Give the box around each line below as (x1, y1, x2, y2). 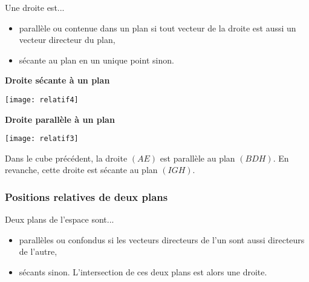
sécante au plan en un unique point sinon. (19, 53, 174, 66)
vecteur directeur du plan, (19, 33, 115, 46)
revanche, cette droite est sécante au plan (5, 163, 158, 176)
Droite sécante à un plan (5, 74, 110, 87)
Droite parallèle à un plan (5, 113, 115, 125)
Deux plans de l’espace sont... (5, 213, 114, 226)
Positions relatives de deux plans (5, 189, 168, 204)
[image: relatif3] (5, 134, 79, 143)
